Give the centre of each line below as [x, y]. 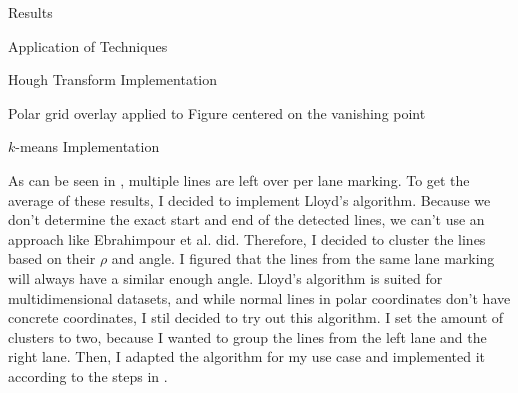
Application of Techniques [88, 45]
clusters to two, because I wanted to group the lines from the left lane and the [247, 336]
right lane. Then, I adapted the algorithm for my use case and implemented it [247, 356]
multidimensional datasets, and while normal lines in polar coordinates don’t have [259, 297]
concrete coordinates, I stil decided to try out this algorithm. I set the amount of [256, 317]
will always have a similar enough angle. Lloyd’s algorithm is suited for [225, 277]
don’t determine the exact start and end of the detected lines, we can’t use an [246, 219]
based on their [52, 258]
